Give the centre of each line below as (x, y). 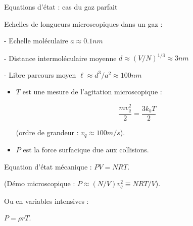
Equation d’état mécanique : (48, 166)
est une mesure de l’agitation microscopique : (92, 92)
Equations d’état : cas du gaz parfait (61, 7)
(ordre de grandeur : (47, 132)
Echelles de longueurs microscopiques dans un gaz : (83, 23)
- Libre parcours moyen (40, 74)
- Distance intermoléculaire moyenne (60, 58)
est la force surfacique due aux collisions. (86, 150)
